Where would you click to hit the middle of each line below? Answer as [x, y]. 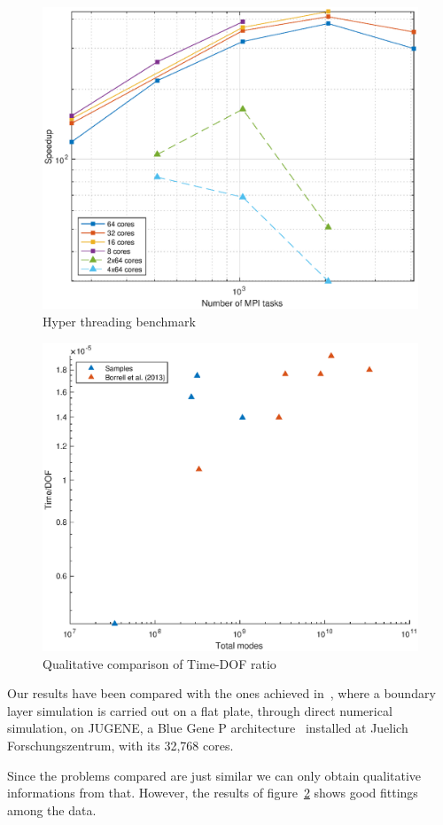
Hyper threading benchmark [119, 321]
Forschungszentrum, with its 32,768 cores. [120, 745]
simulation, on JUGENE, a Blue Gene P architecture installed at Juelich [208, 728]
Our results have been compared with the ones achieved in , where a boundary [221, 693]
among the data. [52, 809]
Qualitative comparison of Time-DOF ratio [159, 663]
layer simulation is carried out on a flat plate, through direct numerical [200, 710]
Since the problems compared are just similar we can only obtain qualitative [214, 775]
